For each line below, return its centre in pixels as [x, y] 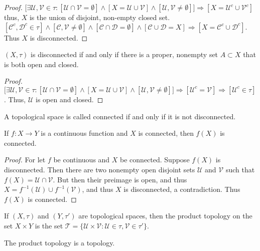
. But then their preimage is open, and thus [120, 179]
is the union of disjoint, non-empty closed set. [100, 17]
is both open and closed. [41, 64]
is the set [49, 225]
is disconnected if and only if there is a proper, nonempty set [124, 54]
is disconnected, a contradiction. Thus [182, 189]
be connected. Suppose [155, 160]
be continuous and [82, 160]
